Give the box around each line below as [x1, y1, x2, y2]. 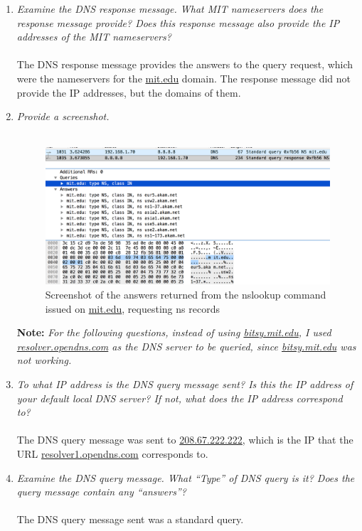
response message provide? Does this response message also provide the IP [16, 15, 340, 30]
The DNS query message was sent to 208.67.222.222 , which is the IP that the [16, 432, 353, 447]
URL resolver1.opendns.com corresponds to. [16, 446, 208, 461]
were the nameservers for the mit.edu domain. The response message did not [16, 70, 351, 85]
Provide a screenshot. [16, 109, 110, 124]
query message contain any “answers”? [16, 484, 186, 499]
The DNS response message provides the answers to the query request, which [16, 57, 353, 72]
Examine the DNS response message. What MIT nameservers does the [16, 1, 324, 16]
